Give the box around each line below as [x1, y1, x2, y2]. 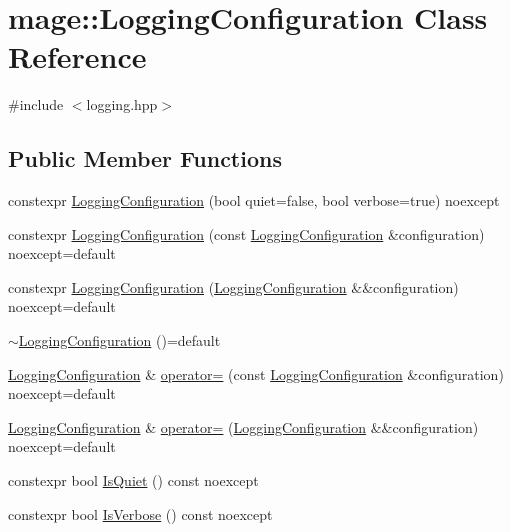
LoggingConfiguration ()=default [18, 330, 221, 351]
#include [8, 94, 64, 115]
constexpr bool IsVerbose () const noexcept [8, 503, 273, 524]
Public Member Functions [8, 143, 282, 174]
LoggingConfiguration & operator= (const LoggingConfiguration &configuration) [8, 363, 504, 384]
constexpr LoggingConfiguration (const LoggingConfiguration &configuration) [8, 223, 485, 244]
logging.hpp [86, 94, 158, 115]
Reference [8, 36, 147, 77]
